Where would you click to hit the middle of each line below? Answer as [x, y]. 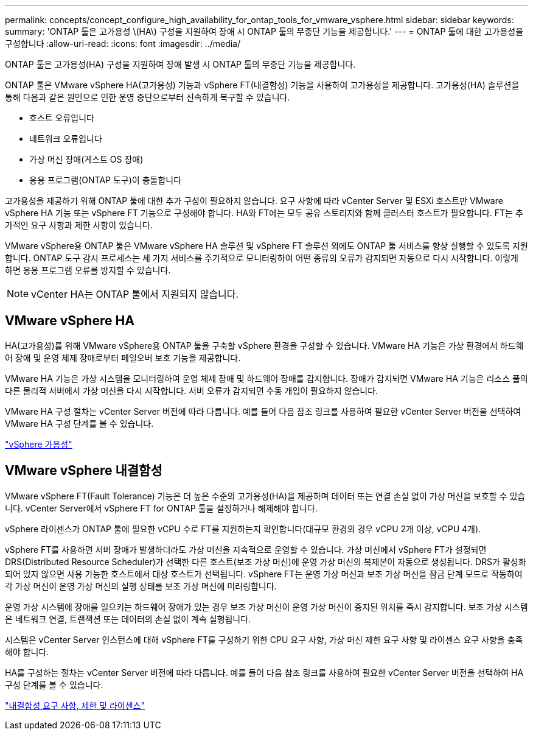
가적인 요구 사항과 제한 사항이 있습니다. [79, 225]
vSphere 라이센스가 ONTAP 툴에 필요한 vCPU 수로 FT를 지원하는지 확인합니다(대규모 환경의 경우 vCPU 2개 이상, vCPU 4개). [243, 529]
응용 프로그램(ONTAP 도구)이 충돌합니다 [106, 180]
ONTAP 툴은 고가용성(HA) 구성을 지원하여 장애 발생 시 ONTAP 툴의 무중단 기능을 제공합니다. [180, 64]
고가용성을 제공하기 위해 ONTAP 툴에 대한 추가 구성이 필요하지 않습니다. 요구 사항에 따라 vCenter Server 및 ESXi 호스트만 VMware [254, 201]
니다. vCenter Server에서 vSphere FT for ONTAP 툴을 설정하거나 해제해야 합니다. [161, 508]
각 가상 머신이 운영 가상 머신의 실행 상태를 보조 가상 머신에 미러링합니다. [141, 586]
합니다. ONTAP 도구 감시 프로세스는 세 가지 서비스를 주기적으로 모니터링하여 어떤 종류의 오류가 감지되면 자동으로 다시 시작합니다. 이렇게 [262, 258]
